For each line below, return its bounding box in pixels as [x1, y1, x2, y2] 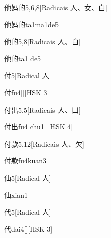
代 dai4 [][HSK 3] [4, 223, 53, 234]
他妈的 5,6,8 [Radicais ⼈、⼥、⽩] [4, 2, 107, 12]
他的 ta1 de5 [4, 53, 41, 63]
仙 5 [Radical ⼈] [4, 172, 51, 183]
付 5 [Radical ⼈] [4, 70, 51, 81]
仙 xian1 [4, 189, 28, 200]
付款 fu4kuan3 [4, 155, 47, 166]
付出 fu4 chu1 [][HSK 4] [4, 121, 73, 132]
